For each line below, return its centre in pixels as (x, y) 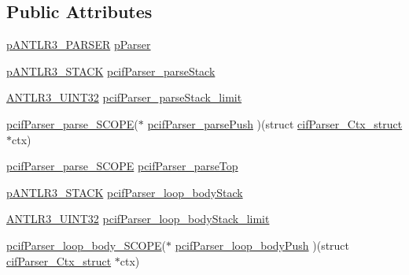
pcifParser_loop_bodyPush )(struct (262, 245)
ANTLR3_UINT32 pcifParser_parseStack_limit (124, 97)
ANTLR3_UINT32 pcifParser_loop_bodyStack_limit (138, 219)
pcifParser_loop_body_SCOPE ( (87, 245)
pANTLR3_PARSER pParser (79, 45)
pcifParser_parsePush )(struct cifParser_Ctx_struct (275, 123)
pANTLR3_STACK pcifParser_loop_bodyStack (125, 192)
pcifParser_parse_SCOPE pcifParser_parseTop (122, 166)
